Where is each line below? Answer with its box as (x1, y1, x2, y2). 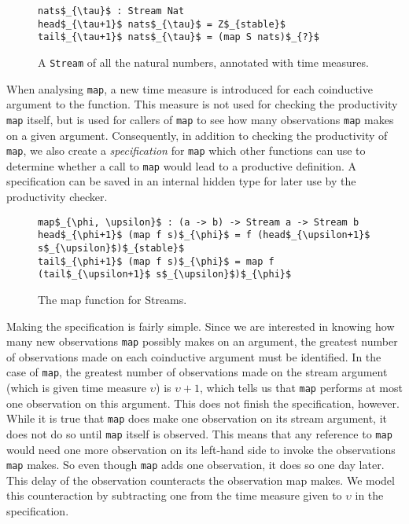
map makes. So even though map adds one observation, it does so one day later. (6, 456, 385, 473)
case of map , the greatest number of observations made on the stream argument (6, 364, 388, 380)
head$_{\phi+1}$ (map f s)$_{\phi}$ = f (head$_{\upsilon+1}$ (38, 229, 370, 241)
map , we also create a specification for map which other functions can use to (6, 142, 366, 159)
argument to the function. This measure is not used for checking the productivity (6, 96, 398, 112)
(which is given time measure (6, 379, 146, 395)
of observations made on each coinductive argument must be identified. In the (6, 348, 381, 365)
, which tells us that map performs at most (199, 379, 403, 395)
